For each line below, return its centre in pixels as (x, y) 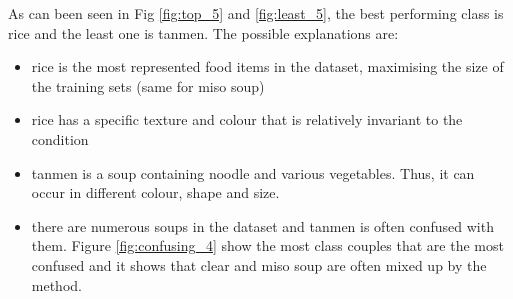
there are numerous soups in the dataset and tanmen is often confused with (262, 225)
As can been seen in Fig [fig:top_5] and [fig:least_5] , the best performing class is (256, 13)
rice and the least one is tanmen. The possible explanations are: (203, 32)
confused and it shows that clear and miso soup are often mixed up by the (259, 264)
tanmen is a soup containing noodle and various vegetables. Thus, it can (253, 172)
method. (56, 284)
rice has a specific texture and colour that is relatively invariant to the (247, 119)
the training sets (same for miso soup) (148, 85)
